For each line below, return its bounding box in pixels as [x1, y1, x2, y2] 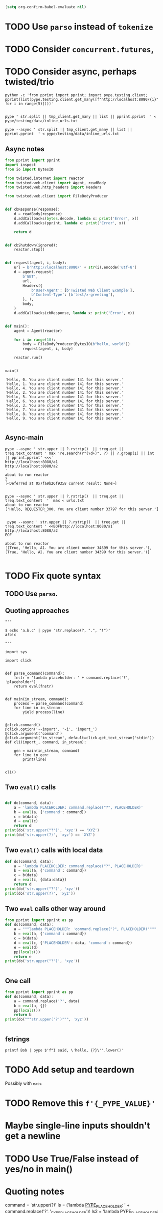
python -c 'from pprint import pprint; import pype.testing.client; [5, 93, 148, 98]
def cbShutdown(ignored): [5, 243, 58, 248]
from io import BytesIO [5, 167, 54, 172]
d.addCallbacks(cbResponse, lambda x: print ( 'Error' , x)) [14, 310, 135, 315]
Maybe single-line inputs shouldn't [5, 1120, 150, 1131]
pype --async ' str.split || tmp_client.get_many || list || [5, 127, 133, 132]
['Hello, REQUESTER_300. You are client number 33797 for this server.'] [5, 506, 159, 512]
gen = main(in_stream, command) [14, 748, 80, 753]
